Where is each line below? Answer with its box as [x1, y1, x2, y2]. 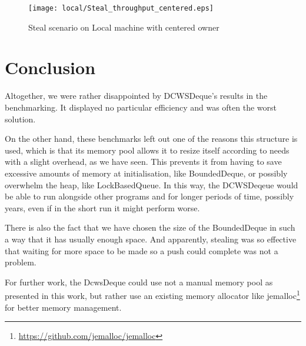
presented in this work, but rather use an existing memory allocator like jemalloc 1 [5, 288, 300, 301]
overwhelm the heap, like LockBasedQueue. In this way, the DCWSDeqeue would [5, 178, 298, 191]
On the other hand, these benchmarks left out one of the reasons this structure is [5, 132, 298, 145]
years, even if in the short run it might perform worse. [5, 201, 200, 214]
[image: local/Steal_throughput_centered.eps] [28, 4, 214, 12]
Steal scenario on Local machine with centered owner [28, 21, 219, 33]
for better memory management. [5, 301, 122, 313]
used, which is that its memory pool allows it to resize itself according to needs [5, 144, 290, 156]
